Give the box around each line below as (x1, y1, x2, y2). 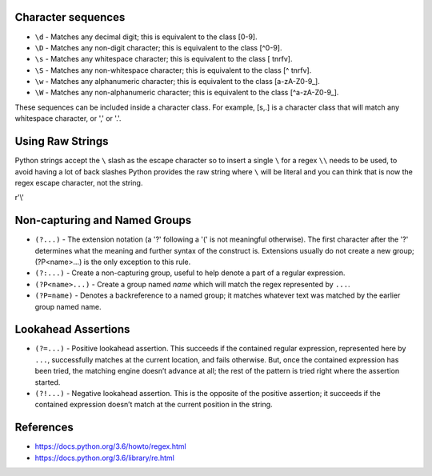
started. (34, 377, 61, 387)
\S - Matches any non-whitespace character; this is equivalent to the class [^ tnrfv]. (34, 65, 312, 75)
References (14, 421, 74, 434)
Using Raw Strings (14, 134, 109, 148)
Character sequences (14, 10, 126, 24)
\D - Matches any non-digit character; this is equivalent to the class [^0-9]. (34, 42, 282, 52)
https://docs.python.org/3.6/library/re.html (34, 453, 175, 462)
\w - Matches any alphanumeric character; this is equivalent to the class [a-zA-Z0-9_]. (34, 77, 320, 86)
